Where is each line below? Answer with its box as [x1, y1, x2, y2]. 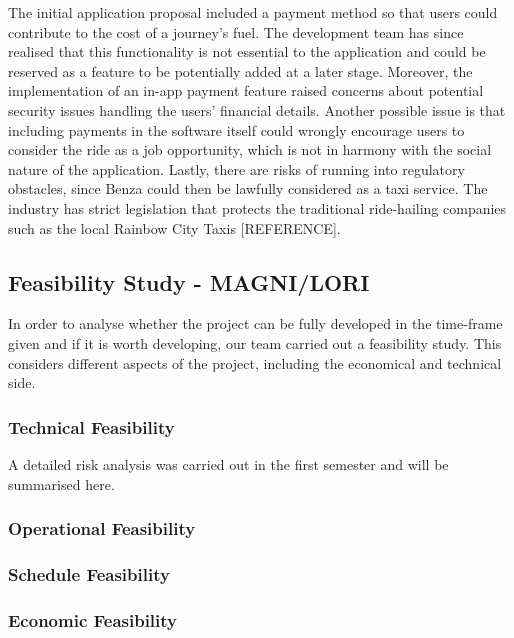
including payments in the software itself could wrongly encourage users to [8, 119, 465, 140]
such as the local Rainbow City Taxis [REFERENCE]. [8, 217, 341, 238]
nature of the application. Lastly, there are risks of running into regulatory [8, 158, 465, 179]
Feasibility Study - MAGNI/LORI [8, 266, 370, 297]
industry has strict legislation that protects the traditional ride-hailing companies [8, 197, 507, 218]
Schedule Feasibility [8, 561, 170, 586]
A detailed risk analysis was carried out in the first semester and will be [8, 453, 449, 474]
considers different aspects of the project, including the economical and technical [8, 352, 502, 373]
